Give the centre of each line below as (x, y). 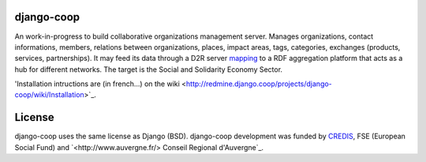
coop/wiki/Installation (49, 95)
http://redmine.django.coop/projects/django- (259, 84)
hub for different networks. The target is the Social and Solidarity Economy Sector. (149, 69)
